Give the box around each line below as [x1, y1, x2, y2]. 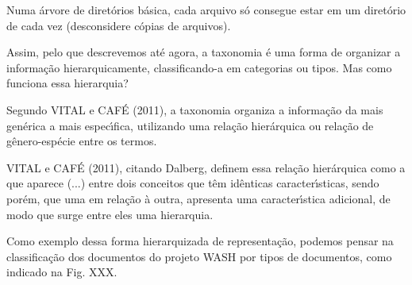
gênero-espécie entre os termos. [6, 133, 157, 149]
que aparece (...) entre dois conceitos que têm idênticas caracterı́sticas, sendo [6, 175, 379, 191]
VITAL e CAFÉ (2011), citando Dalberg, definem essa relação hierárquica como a [6, 159, 406, 175]
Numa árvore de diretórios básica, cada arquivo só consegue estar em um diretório [6, 2, 406, 17]
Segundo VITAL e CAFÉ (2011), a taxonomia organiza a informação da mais [6, 101, 383, 117]
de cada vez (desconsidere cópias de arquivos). [6, 17, 231, 33]
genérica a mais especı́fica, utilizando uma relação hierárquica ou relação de [6, 117, 374, 133]
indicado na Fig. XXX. [6, 264, 117, 280]
